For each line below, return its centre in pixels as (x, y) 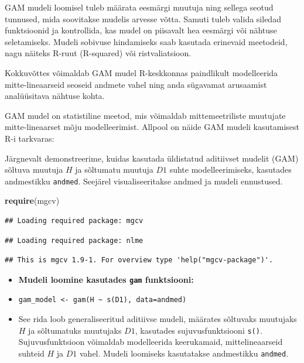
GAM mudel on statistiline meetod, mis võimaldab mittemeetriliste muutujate (145, 115)
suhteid (31, 353)
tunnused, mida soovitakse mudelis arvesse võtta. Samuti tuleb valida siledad (143, 18)
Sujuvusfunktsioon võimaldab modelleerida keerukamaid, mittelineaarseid (151, 342)
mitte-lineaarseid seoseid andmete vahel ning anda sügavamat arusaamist (136, 84)
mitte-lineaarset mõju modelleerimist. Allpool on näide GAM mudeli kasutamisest (152, 127)
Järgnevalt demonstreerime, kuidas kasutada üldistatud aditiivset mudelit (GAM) (152, 158)
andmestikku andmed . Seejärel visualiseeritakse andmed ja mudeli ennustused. (144, 181)
